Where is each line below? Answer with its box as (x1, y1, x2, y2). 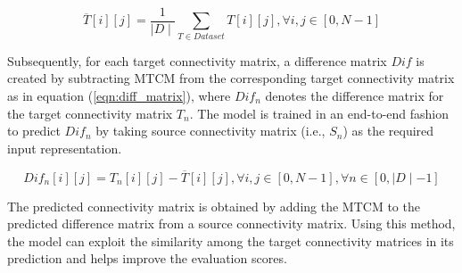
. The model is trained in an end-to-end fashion (189, 103, 450, 122)
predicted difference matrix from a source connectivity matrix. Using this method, (7, 214, 456, 233)
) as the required (342, 121, 434, 140)
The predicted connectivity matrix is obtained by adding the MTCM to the (7, 196, 420, 215)
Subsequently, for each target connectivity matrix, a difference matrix (7, 51, 387, 70)
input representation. (7, 138, 122, 157)
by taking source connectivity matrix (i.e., (95, 121, 326, 140)
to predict (7, 121, 61, 140)
